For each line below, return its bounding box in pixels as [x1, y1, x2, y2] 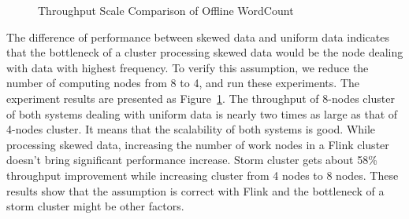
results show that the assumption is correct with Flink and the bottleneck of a [6, 182, 385, 199]
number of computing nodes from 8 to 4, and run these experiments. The [6, 75, 359, 91]
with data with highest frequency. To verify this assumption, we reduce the [6, 59, 369, 75]
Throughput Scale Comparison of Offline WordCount [38, 2, 294, 18]
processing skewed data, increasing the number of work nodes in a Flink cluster [6, 136, 389, 152]
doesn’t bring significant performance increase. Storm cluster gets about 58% [6, 151, 377, 168]
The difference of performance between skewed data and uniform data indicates [6, 28, 390, 45]
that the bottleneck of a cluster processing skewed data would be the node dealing [6, 44, 403, 60]
